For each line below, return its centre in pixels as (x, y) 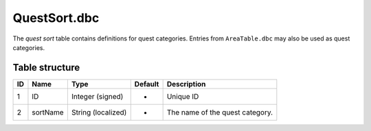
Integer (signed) (97, 96)
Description (186, 84)
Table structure (46, 68)
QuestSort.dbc (56, 18)
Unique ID (183, 96)
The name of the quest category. (220, 112)
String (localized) (99, 112)
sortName (48, 112)
